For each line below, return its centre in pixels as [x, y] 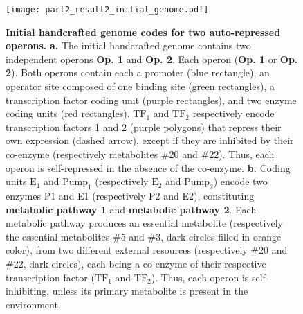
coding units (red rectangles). [68, 113]
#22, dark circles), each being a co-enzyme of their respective [136, 263]
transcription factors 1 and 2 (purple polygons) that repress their [144, 127]
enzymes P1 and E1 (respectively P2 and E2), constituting [130, 195]
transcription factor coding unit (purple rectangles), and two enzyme [151, 99]
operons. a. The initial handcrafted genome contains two [128, 45]
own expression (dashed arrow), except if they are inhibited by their [150, 140]
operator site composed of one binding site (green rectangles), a [140, 86]
